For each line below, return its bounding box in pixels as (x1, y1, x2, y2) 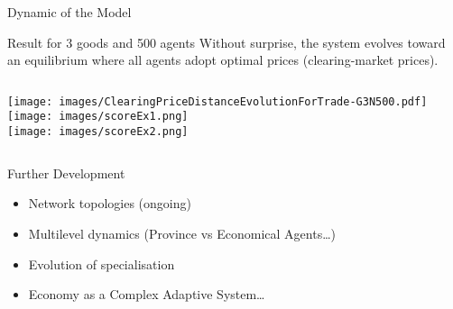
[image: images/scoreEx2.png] (7, 125, 189, 139)
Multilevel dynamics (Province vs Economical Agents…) (28, 223, 336, 242)
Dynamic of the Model (7, 3, 132, 21)
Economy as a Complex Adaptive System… (28, 285, 265, 304)
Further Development (7, 163, 125, 182)
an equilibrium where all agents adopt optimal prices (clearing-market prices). (7, 50, 439, 69)
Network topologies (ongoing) (28, 194, 191, 213)
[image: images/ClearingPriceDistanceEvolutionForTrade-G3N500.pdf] (7, 95, 428, 108)
